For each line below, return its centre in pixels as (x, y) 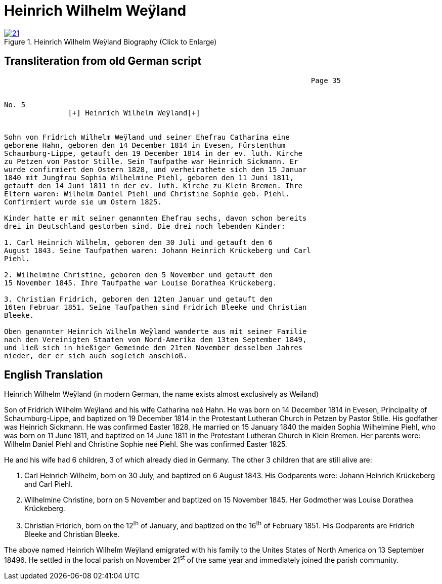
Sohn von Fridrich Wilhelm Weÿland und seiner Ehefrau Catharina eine (147, 137)
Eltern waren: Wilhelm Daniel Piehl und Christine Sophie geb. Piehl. (147, 194)
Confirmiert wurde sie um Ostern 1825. (83, 202)
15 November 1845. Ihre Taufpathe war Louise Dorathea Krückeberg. (141, 283)
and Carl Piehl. (49, 484)
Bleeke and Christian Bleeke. (72, 534)
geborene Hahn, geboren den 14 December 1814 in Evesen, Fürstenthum (145, 145)
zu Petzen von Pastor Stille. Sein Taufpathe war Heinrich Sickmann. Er (151, 161)
